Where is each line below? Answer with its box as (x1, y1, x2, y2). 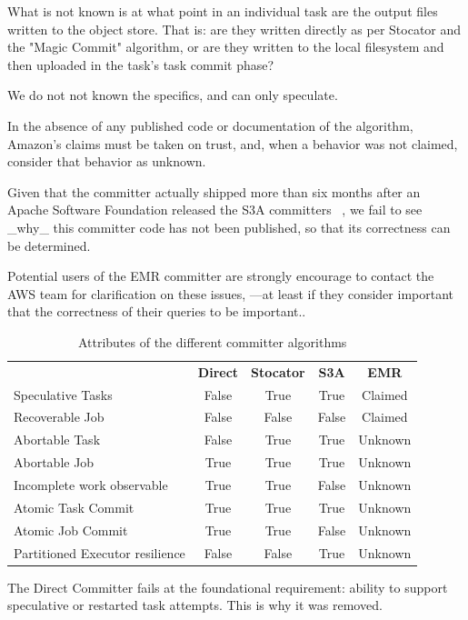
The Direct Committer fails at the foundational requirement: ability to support (7, 577, 448, 596)
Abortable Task (14, 430, 101, 449)
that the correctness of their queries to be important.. (7, 302, 306, 321)
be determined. (7, 235, 91, 255)
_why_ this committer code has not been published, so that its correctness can (7, 217, 451, 236)
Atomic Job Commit (14, 520, 128, 539)
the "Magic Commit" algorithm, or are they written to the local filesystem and (7, 37, 444, 56)
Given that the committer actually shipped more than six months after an (7, 182, 421, 201)
